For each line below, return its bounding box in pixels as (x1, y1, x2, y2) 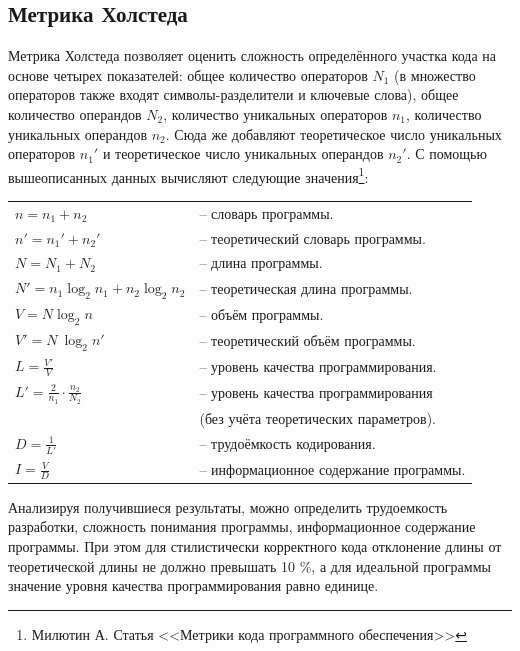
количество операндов (8, 103, 142, 124)
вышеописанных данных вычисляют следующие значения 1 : (8, 163, 369, 187)
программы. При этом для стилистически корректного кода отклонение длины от (8, 535, 502, 556)
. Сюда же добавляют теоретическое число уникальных (165, 123, 502, 144)
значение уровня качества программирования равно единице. (8, 575, 379, 596)
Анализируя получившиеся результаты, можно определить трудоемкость (8, 496, 448, 517)
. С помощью (406, 143, 487, 164)
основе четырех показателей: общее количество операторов (8, 64, 368, 85)
